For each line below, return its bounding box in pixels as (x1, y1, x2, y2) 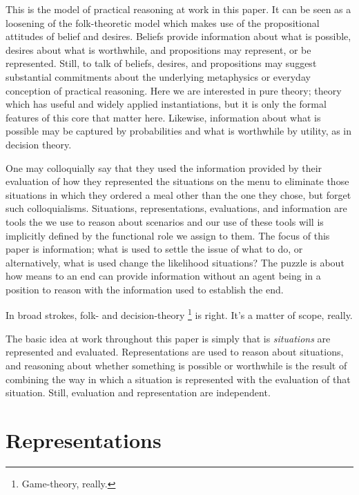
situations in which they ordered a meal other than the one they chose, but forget (6, 187, 351, 202)
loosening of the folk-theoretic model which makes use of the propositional (6, 15, 320, 30)
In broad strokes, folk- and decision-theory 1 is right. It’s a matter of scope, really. (6, 306, 353, 322)
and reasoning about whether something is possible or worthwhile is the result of (6, 358, 347, 372)
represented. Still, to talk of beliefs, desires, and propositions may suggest (6, 56, 317, 70)
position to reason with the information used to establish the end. (6, 282, 284, 296)
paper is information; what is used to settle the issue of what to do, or (6, 242, 303, 256)
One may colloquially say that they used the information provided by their (6, 160, 322, 175)
